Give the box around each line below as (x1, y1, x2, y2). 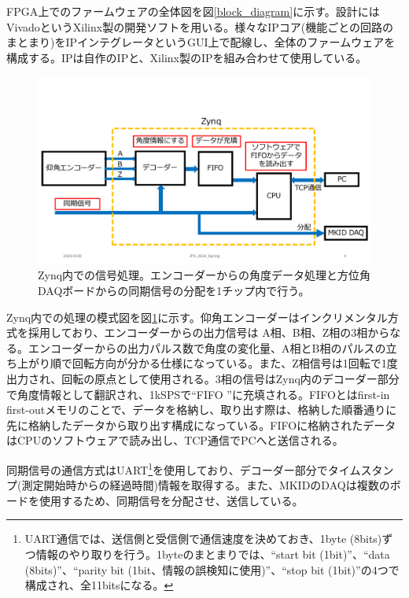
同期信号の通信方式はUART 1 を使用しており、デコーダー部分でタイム (6, 460, 361, 478)
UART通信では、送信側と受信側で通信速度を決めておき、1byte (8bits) (24, 530, 382, 547)
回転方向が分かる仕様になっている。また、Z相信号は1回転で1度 (72, 355, 398, 371)
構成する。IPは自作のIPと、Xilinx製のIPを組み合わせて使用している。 (6, 49, 367, 65)
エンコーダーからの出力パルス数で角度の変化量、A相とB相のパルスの (28, 339, 386, 356)
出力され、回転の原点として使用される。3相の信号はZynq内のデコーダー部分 (6, 371, 400, 387)
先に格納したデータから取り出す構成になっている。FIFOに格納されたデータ (6, 416, 396, 433)
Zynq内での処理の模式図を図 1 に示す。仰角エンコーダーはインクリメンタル (6, 308, 388, 325)
